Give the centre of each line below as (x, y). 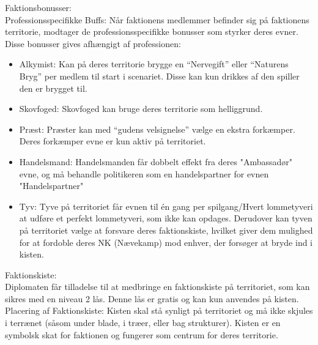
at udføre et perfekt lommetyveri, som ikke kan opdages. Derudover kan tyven (166, 218)
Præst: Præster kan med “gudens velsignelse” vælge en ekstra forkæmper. (157, 129)
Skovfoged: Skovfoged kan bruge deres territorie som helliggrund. (141, 109)
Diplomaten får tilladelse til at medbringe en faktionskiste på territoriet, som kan (157, 287)
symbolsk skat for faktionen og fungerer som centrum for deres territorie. (142, 334)
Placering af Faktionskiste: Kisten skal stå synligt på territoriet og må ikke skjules (159, 310)
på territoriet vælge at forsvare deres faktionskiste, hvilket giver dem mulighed (166, 230)
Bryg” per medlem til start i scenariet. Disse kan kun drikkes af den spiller (159, 76)
